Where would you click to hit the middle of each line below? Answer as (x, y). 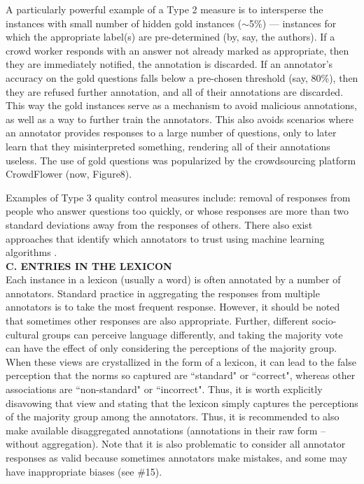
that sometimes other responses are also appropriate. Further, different (157, 321)
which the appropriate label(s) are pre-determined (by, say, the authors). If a (170, 37)
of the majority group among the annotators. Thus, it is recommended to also (173, 417)
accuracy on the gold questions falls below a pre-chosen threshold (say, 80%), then (182, 77)
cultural (22, 334)
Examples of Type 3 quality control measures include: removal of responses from (178, 197)
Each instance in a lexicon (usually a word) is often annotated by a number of (173, 279)
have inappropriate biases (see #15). (84, 471)
